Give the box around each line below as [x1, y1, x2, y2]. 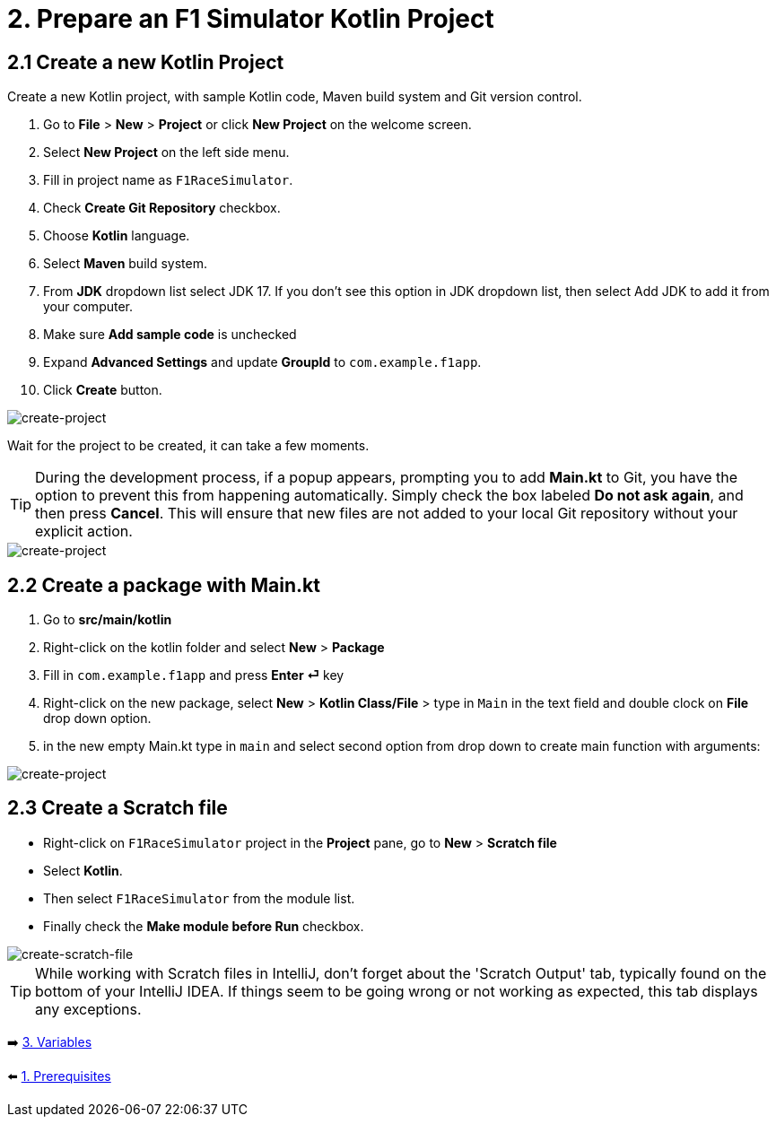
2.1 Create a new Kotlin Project [7, 50, 284, 74]
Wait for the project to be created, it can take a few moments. [7, 438, 370, 454]
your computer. [43, 299, 134, 315]
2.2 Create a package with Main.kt [7, 573, 320, 597]
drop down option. [43, 710, 152, 727]
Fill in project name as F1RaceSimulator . [43, 172, 293, 188]
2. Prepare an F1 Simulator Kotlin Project [7, 4, 494, 34]
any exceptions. [35, 999, 142, 1018]
